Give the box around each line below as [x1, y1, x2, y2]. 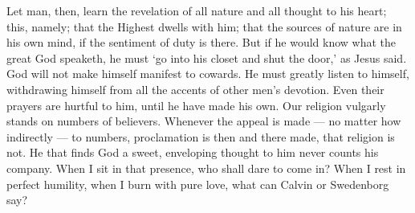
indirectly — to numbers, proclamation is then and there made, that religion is [6, 128, 395, 145]
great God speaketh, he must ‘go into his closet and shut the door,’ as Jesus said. [6, 49, 407, 66]
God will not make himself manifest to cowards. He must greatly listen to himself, [6, 65, 409, 82]
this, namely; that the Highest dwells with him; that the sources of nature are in [6, 18, 402, 35]
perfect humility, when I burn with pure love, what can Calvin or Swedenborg [6, 175, 389, 192]
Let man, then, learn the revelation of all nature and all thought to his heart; [6, 2, 387, 18]
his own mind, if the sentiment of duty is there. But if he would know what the [6, 34, 397, 51]
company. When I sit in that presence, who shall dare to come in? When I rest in [6, 159, 406, 176]
